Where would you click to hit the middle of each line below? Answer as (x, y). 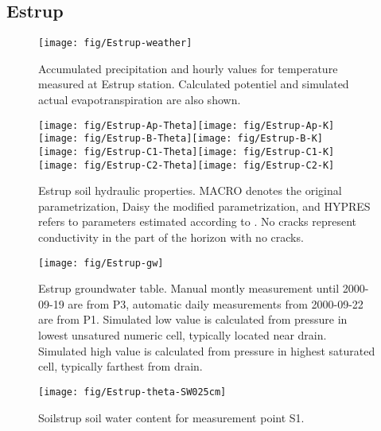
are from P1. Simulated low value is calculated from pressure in (193, 319)
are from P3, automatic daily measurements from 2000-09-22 (216, 303)
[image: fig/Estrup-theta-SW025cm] (132, 392)
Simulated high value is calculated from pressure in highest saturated (207, 350)
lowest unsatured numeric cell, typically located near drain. (183, 335)
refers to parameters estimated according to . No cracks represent (198, 221)
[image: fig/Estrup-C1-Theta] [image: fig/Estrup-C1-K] (187, 151)
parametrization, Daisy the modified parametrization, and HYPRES (204, 206)
